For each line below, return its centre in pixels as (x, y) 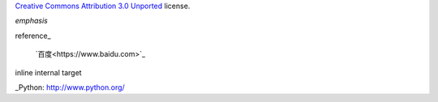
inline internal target (48, 72)
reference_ (33, 36)
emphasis (31, 21)
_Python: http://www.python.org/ (70, 87)
